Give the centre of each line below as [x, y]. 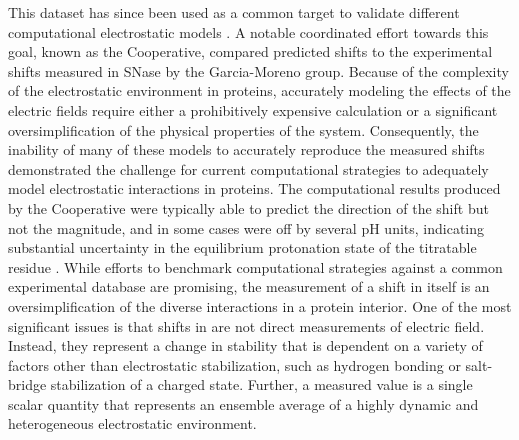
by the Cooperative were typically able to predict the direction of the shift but [248, 207]
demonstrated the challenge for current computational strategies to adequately [248, 168]
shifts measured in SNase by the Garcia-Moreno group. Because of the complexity [258, 70]
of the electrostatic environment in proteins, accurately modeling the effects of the [259, 90]
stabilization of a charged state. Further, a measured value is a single [261, 384]
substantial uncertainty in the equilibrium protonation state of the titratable [242, 247]
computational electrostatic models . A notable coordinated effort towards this [248, 31]
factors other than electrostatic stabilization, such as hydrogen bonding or [234, 364]
